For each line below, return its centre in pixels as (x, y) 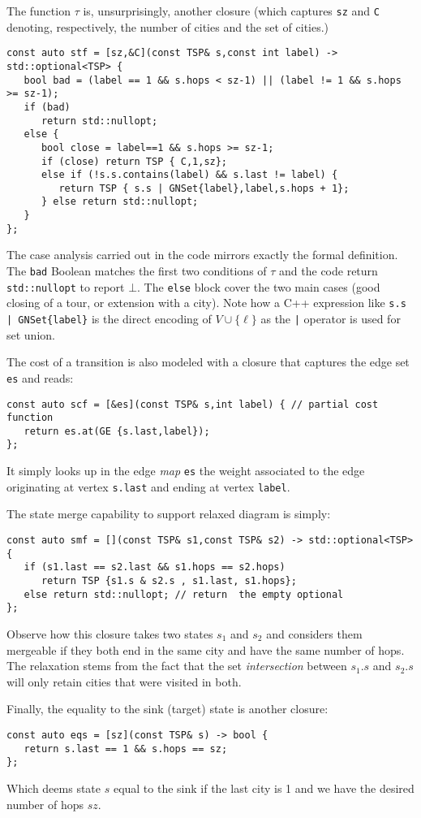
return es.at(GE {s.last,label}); (117, 431)
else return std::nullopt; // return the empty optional (184, 594)
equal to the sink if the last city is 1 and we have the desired (264, 788)
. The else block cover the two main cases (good (259, 286)
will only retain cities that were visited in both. (124, 681)
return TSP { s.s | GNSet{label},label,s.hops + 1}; (204, 188)
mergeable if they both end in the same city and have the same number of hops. (206, 649)
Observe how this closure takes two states (110, 633)
